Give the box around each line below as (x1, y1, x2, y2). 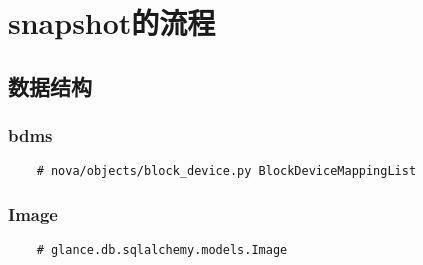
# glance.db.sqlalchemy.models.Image (36, 243, 288, 258)
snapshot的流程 (8, 2, 216, 43)
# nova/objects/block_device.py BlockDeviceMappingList (36, 164, 417, 179)
